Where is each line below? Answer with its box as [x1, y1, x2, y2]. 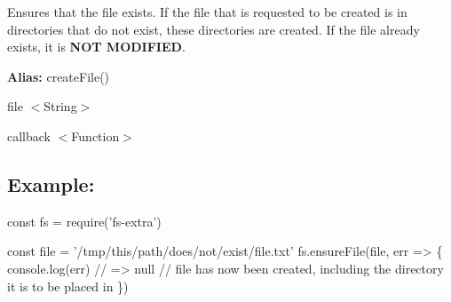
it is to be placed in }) [7, 276, 129, 295]
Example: [7, 170, 95, 197]
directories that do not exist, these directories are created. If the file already [7, 20, 420, 38]
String [44, 97, 77, 115]
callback [7, 126, 51, 145]
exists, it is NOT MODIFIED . [7, 37, 186, 56]
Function [71, 126, 120, 145]
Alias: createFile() [7, 67, 110, 85]
